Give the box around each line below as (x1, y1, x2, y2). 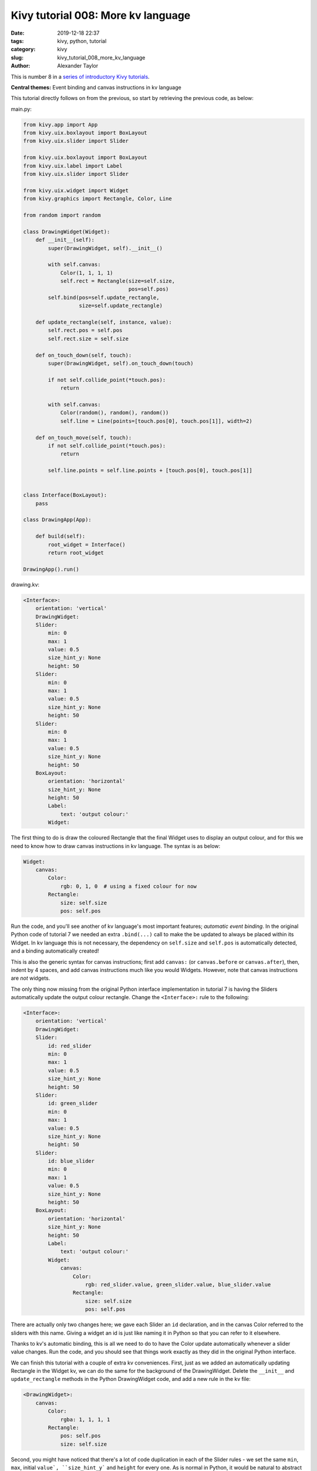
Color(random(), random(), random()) (60, 410, 169, 416)
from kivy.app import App (23, 121, 98, 128)
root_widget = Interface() (48, 541, 126, 548)
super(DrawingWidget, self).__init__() (48, 245, 163, 251)
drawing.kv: (11, 581, 40, 588)
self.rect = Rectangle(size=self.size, (60, 278, 176, 285)
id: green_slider (48, 1100, 98, 1107)
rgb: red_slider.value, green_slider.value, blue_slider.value (85, 1281, 271, 1288)
